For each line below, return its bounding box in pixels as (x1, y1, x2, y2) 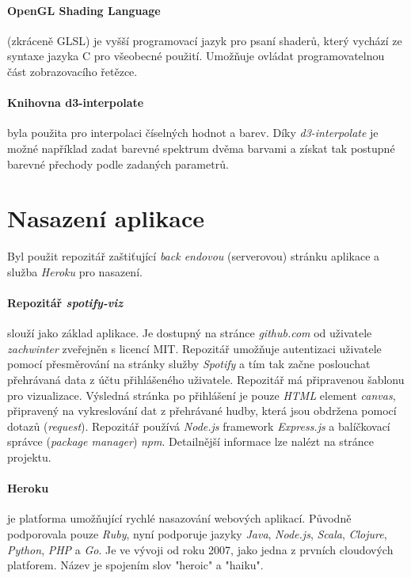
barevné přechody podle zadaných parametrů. (7, 155, 229, 172)
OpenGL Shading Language (7, 2, 161, 18)
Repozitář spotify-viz (7, 295, 124, 311)
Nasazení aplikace (7, 202, 204, 234)
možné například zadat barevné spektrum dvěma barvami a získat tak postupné (7, 139, 395, 156)
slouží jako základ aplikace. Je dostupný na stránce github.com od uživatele (7, 325, 372, 341)
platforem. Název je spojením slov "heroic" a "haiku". (7, 557, 264, 573)
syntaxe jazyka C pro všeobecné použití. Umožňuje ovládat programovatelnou (7, 48, 385, 64)
